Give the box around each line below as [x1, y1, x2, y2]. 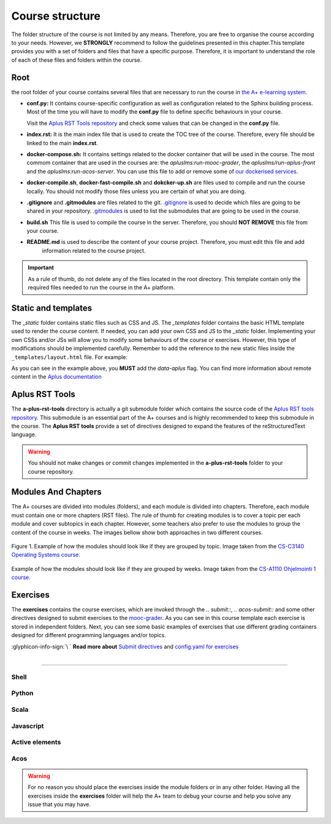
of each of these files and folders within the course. [11, 56, 142, 64]
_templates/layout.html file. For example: [11, 353, 128, 361]
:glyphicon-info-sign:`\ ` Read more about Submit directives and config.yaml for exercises [11, 643, 239, 650]
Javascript [11, 722, 44, 730]
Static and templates [11, 303, 92, 313]
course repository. [28, 467, 74, 475]
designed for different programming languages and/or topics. [11, 632, 167, 639]
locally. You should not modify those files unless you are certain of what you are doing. [26, 187, 246, 195]
